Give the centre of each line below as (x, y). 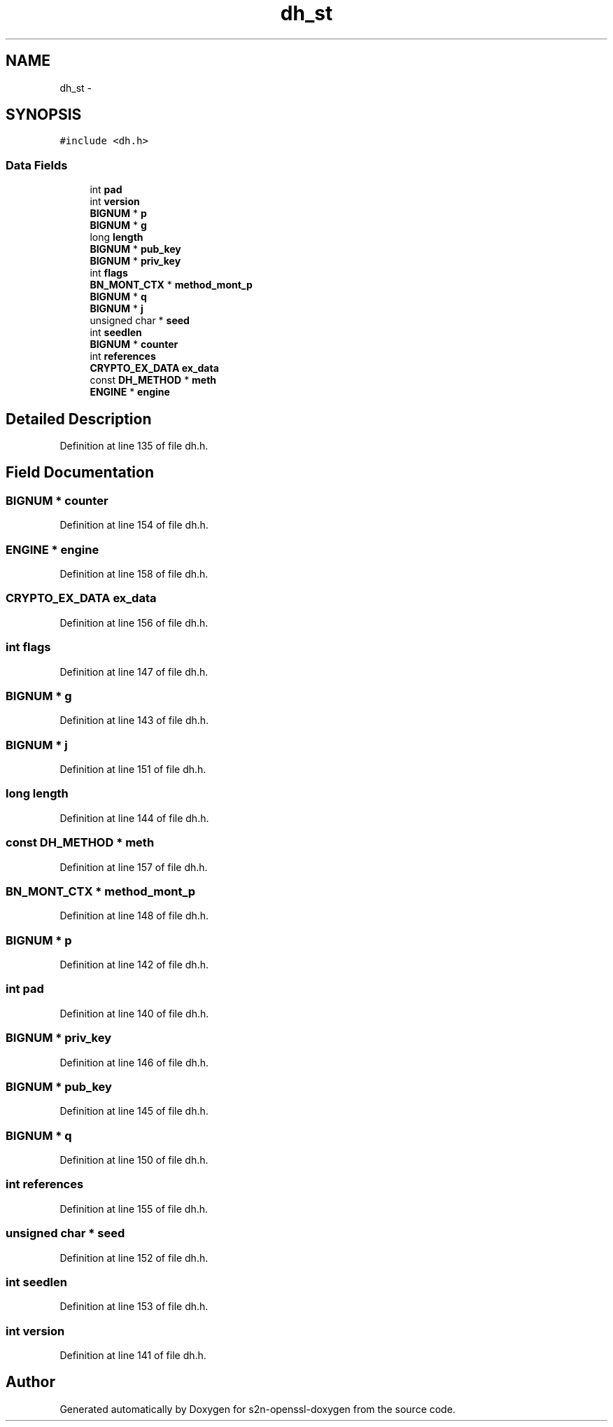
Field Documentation (80, 473)
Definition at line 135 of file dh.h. (134, 446)
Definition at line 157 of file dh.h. (134, 867)
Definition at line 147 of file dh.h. (134, 671)
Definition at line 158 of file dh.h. (134, 574)
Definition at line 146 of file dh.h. (134, 1062)
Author (30, 1382)
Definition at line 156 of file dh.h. (134, 622)
